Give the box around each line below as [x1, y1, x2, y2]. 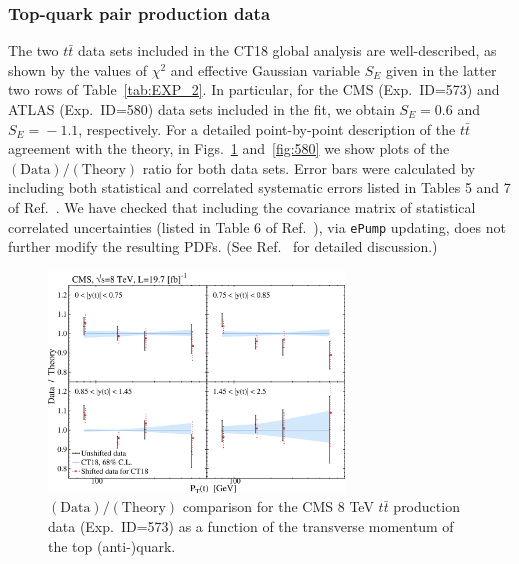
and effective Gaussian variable [170, 59, 361, 80]
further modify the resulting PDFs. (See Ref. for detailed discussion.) [8, 236, 438, 257]
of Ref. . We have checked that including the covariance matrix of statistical [8, 196, 476, 217]
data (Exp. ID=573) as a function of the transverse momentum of [48, 516, 454, 537]
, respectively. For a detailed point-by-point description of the [78, 118, 456, 139]
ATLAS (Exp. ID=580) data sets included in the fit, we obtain [8, 99, 395, 119]
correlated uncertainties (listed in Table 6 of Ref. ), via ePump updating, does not [8, 216, 506, 237]
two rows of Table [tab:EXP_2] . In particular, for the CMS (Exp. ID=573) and [8, 79, 500, 100]
